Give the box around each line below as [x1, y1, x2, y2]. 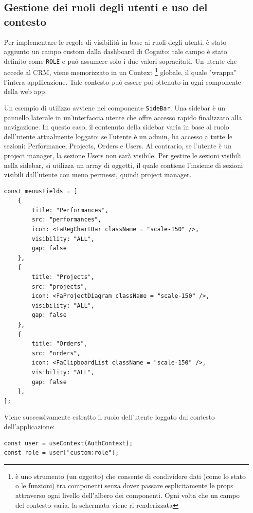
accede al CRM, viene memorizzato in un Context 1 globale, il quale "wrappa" [4, 66, 236, 77]
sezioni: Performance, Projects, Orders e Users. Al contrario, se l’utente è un [4, 141, 232, 151]
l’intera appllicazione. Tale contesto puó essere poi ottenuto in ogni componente [4, 76, 241, 87]
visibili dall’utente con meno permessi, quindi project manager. [4, 169, 192, 180]
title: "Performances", [32, 206, 108, 214]
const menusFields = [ [4, 187, 77, 195]
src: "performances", [32, 216, 102, 223]
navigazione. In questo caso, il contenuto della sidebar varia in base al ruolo [4, 122, 229, 132]
